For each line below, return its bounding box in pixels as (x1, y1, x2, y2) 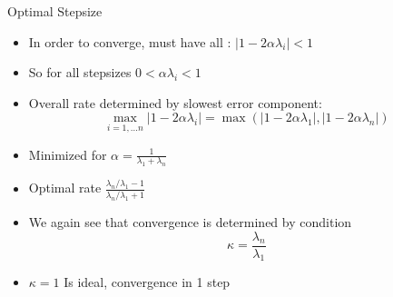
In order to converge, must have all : (28, 32, 231, 51)
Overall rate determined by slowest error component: (28, 93, 322, 112)
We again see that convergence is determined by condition (28, 213, 352, 231)
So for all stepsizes (28, 63, 132, 82)
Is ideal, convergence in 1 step (64, 272, 231, 292)
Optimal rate (28, 178, 102, 197)
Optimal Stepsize (7, 2, 103, 20)
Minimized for (28, 144, 107, 163)
